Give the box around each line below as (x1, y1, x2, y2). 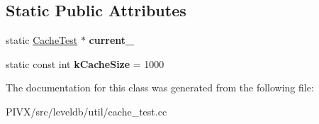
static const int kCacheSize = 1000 (6, 56, 164, 71)
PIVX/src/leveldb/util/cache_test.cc (6, 103, 167, 118)
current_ (89, 33, 135, 47)
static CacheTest (6, 33, 78, 47)
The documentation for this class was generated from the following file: (6, 80, 314, 95)
